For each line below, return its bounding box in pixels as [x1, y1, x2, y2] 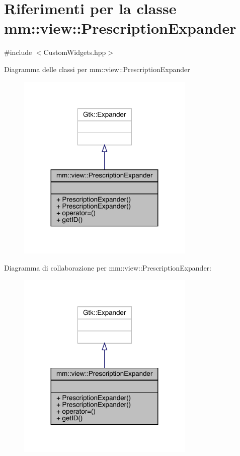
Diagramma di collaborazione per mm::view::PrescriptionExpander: [4, 262, 212, 273]
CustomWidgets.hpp [43, 47, 106, 57]
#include [4, 47, 32, 57]
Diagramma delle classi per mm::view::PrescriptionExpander [4, 63, 190, 74]
